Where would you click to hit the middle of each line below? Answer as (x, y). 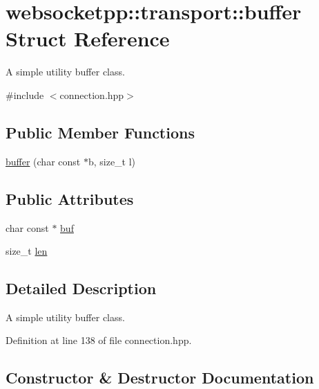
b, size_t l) (112, 161)
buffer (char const (43, 161)
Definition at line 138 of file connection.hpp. (99, 340)
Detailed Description (81, 288)
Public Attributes (70, 198)
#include (25, 94)
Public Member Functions (100, 132)
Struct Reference (88, 38)
